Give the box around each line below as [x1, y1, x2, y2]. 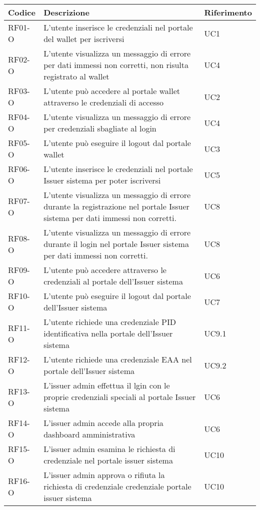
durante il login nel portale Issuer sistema [43, 238, 189, 249]
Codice [8, 6, 35, 18]
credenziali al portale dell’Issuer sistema [43, 275, 183, 287]
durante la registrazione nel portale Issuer [43, 200, 189, 212]
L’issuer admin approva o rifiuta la [43, 469, 165, 480]
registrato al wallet [43, 70, 109, 82]
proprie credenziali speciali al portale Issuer [43, 391, 196, 402]
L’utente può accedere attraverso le [43, 264, 166, 275]
